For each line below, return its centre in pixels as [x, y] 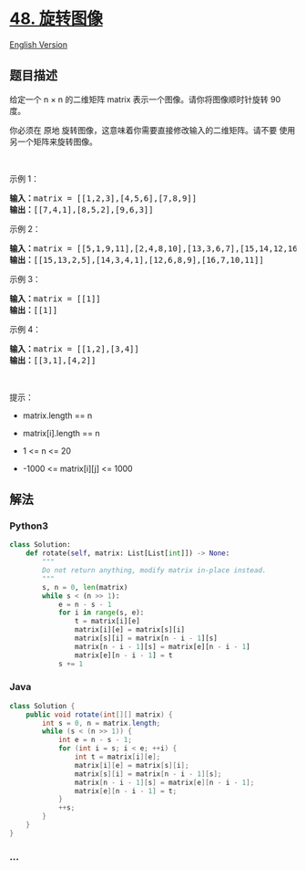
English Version [39, 44]
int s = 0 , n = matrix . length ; [102, 723]
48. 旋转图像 [56, 19]
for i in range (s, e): [101, 613]
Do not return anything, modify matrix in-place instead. [154, 571]
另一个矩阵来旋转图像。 [53, 142]
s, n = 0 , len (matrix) [85, 587]
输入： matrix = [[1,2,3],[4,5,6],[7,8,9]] [103, 198]
